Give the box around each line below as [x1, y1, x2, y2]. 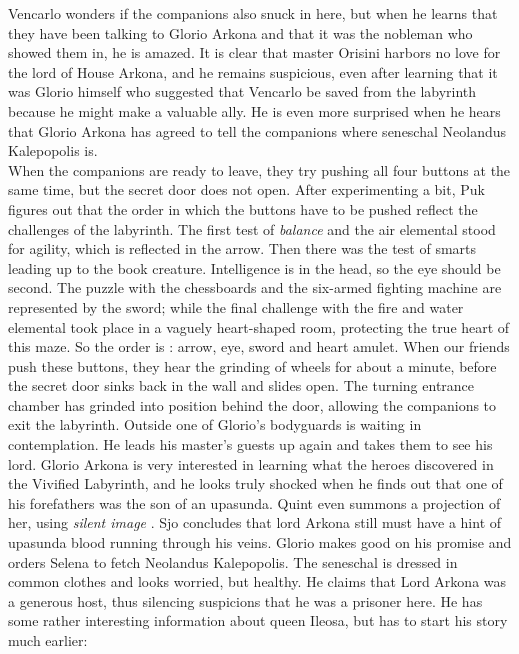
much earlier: [8, 630, 88, 650]
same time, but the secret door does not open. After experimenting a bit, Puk [8, 179, 485, 200]
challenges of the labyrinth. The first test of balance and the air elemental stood [8, 218, 496, 239]
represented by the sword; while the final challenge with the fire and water [8, 296, 464, 317]
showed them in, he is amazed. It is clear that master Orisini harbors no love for [8, 42, 501, 63]
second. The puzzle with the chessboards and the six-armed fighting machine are [8, 277, 502, 298]
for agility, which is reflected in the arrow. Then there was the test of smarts [8, 238, 477, 259]
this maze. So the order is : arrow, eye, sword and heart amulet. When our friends [8, 336, 510, 357]
